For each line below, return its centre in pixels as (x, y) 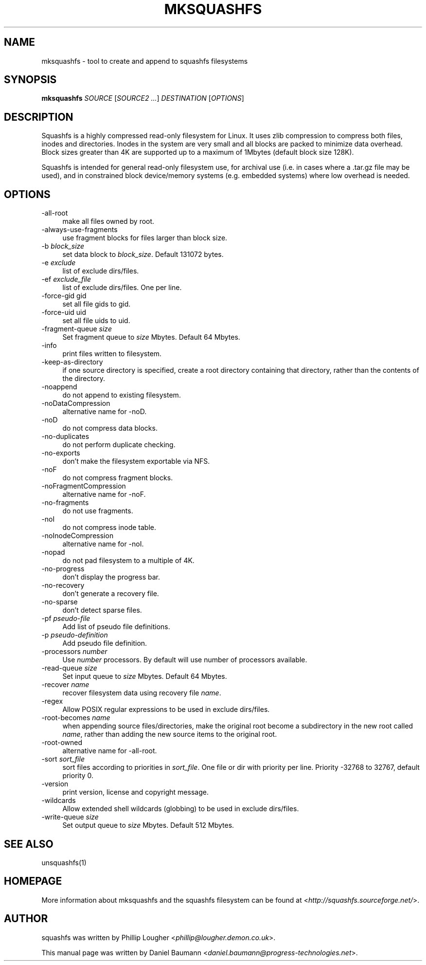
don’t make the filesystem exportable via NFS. (136, 461)
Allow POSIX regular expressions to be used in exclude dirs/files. (166, 710)
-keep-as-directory (72, 362)
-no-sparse (60, 602)
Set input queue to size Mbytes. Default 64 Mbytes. (145, 676)
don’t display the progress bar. (111, 577)
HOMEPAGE (33, 881)
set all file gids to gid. (97, 304)
